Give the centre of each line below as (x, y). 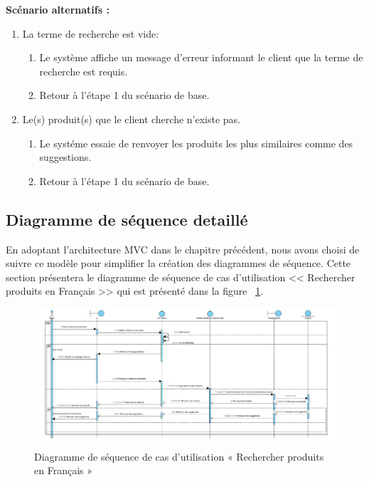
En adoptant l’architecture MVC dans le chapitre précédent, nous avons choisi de (183, 249)
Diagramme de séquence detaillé (127, 219)
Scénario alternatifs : (58, 9)
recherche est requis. (84, 71)
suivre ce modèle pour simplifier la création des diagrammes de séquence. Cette (178, 263)
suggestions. (65, 157)
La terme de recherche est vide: (91, 33)
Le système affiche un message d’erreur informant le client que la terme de (201, 57)
